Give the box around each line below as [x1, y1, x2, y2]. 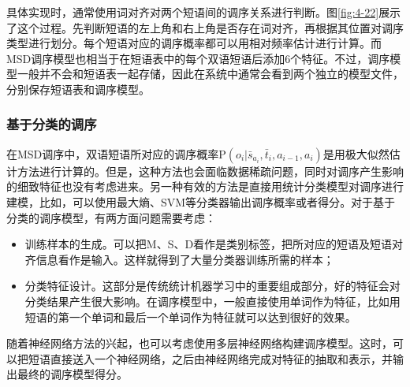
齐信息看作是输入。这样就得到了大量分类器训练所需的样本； [24, 251, 334, 267]
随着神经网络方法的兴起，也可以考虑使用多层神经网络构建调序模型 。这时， [6, 335, 393, 352]
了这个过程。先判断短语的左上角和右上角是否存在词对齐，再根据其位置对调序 [6, 19, 404, 35]
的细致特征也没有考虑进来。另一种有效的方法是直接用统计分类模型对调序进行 [6, 178, 404, 195]
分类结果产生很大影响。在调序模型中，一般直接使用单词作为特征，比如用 [24, 292, 401, 309]
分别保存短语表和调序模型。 [6, 80, 150, 97]
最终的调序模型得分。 [17, 366, 128, 382]
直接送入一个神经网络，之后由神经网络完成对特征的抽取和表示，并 [50, 350, 393, 367]
